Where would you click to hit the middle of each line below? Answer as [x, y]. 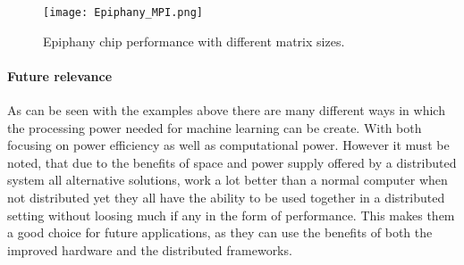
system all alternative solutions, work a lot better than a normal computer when [228, 180]
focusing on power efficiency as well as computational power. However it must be [228, 145]
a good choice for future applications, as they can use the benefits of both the [220, 232]
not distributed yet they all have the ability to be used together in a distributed [226, 198]
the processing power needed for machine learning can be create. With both [215, 127]
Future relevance [60, 75]
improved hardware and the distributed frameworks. [150, 249]
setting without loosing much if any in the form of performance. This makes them [231, 215]
